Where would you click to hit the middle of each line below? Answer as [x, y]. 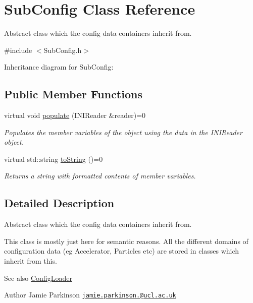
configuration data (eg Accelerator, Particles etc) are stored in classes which [122, 251]
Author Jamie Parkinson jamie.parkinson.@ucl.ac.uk [90, 295]
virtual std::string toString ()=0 [54, 159]
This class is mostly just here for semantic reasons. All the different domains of [126, 241]
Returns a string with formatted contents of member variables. [100, 176]
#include [18, 50]
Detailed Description [59, 203]
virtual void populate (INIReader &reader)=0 [75, 115]
